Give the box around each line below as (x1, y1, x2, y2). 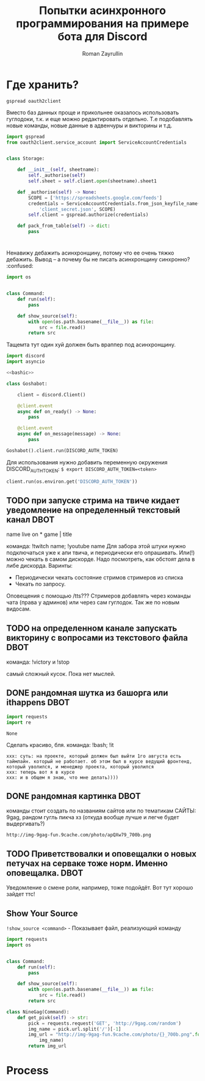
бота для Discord (57, 30, 148, 43)
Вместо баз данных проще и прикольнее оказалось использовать (6, 108, 179, 116)
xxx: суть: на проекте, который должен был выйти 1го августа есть (6, 753, 182, 759)
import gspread (6, 133, 45, 139)
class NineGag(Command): (6, 1009, 70, 1015)
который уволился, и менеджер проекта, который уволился (6, 763, 154, 770)
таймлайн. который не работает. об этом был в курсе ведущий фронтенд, (6, 758, 192, 765)
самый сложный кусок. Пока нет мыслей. (6, 671, 116, 678)
